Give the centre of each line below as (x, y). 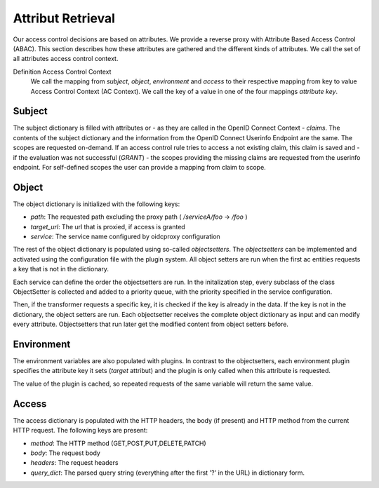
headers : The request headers (74, 463)
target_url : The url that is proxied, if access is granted (108, 226)
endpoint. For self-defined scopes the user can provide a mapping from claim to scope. (139, 167)
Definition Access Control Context (62, 72)
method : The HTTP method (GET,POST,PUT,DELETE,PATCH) (118, 443)
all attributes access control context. (66, 59)
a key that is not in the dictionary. (61, 269)
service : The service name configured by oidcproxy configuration (125, 237)
